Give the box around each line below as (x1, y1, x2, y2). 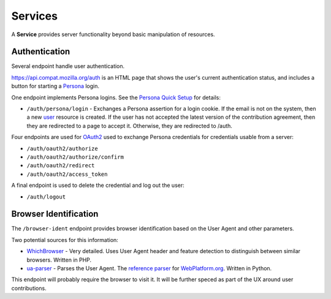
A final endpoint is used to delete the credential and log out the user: (11, 181, 185, 189)
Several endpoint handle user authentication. (11, 62, 125, 70)
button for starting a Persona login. (11, 83, 100, 90)
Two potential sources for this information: (11, 236, 119, 243)
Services (11, 9, 58, 23)
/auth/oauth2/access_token (26, 170, 108, 178)
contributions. (11, 284, 47, 292)
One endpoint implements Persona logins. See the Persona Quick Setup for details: (11, 94, 221, 101)
